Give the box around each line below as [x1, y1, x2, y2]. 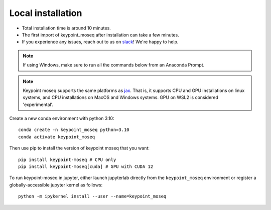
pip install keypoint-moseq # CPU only [18, 156, 116, 162]
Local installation [9, 7, 82, 18]
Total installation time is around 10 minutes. [22, 25, 111, 31]
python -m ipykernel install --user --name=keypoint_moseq [18, 193, 167, 199]
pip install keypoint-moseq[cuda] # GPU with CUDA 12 [18, 164, 153, 169]
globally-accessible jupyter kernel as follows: [9, 181, 103, 187]
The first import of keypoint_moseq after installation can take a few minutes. [22, 31, 179, 37]
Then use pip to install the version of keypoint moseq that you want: [9, 145, 150, 151]
